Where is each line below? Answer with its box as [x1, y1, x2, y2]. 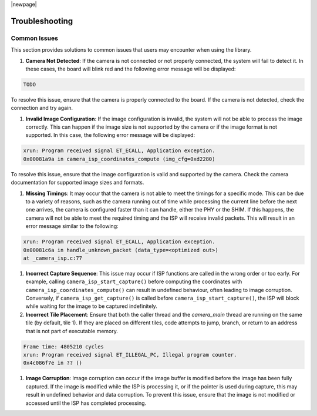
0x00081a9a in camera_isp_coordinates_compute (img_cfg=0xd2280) [23, 156, 215, 162]
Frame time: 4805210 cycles [23, 343, 104, 350]
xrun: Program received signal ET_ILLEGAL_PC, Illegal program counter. [23, 351, 237, 358]
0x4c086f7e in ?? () [23, 360, 82, 367]
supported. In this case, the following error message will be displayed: [25, 132, 195, 139]
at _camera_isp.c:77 [23, 254, 82, 261]
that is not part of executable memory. [25, 327, 119, 334]
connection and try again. [11, 105, 73, 112]
